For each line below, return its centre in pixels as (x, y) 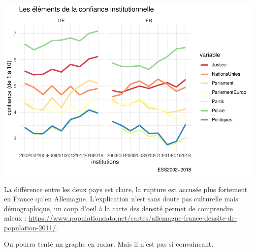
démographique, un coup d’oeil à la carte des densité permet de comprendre (119, 208)
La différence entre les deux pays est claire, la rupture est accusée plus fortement (126, 189)
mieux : (15, 218)
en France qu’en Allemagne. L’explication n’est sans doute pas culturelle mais (121, 199)
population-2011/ (30, 227)
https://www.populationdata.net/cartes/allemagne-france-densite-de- (133, 218)
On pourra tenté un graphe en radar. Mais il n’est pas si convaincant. (109, 244)
